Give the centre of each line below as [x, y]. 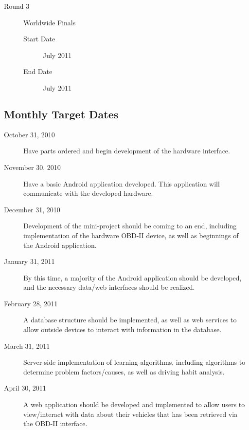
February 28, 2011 [31, 303]
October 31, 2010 [29, 134]
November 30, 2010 [32, 167]
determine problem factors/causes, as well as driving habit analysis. [124, 371]
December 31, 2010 [32, 209]
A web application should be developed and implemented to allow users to [134, 404]
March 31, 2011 [27, 346]
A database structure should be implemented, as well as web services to [130, 320]
